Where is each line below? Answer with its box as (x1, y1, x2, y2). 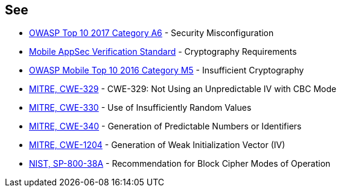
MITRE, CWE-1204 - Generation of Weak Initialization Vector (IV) (29, 140, 285, 150)
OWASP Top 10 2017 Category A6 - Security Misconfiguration (29, 28, 274, 39)
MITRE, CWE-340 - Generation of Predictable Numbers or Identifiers (29, 121, 302, 132)
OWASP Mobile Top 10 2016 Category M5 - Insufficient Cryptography (29, 65, 304, 76)
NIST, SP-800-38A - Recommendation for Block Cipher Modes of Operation (29, 158, 331, 169)
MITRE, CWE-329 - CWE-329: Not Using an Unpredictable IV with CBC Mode (29, 84, 337, 94)
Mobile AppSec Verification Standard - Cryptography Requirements (29, 46, 297, 57)
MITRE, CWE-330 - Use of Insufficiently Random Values (29, 102, 252, 113)
